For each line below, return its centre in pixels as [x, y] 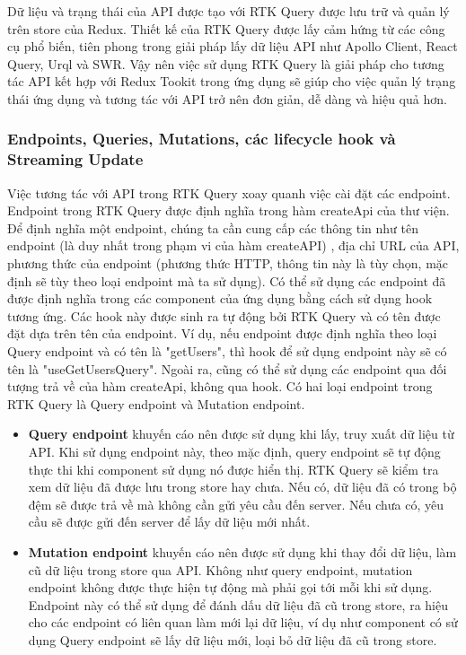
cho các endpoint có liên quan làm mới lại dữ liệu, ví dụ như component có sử [243, 622]
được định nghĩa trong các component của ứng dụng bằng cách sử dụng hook [220, 298]
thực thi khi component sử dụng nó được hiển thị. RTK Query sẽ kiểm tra [233, 469]
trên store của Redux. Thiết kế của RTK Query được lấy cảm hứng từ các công [226, 28]
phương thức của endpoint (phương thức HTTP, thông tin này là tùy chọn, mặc [228, 263]
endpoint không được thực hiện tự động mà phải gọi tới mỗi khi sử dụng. [230, 587]
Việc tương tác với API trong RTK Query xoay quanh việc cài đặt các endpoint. [229, 192]
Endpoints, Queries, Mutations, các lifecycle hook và [202, 139]
